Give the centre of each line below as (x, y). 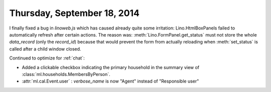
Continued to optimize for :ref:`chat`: (47, 58)
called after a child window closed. (45, 49)
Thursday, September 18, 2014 (75, 13)
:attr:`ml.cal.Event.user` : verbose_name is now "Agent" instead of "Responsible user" (110, 81)
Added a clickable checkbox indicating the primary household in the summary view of (111, 67)
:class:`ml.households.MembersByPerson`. (66, 74)
